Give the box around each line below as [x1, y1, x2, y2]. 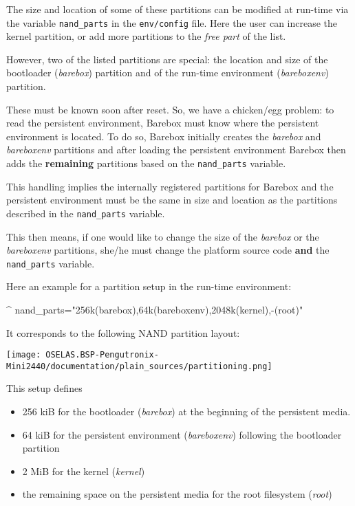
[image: [6, 350, 41, 360]
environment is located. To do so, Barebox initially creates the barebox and [6, 129, 321, 143]
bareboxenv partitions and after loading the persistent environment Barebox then [6, 142, 346, 157]
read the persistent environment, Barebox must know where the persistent [6, 115, 319, 130]
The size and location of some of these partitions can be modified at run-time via [6, 2, 349, 16]
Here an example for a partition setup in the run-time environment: [6, 279, 292, 294]
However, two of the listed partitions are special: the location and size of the [6, 52, 328, 66]
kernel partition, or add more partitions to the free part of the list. [6, 29, 286, 43]
